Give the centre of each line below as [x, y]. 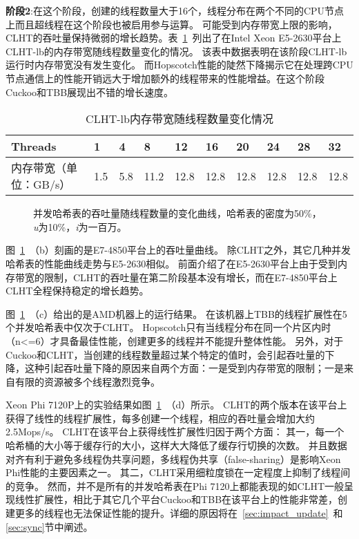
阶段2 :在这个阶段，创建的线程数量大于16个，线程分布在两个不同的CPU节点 [175, 10]
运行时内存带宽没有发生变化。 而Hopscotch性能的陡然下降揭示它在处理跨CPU [179, 65]
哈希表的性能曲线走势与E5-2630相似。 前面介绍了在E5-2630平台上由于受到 [172, 263]
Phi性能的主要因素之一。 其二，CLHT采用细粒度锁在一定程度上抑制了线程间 [178, 472]
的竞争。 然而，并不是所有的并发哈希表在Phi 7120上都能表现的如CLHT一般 [175, 485]
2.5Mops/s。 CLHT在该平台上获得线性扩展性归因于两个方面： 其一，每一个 [175, 432]
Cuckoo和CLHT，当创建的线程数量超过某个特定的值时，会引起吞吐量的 [165, 354]
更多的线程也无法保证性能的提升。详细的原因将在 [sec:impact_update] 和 [179, 513]
